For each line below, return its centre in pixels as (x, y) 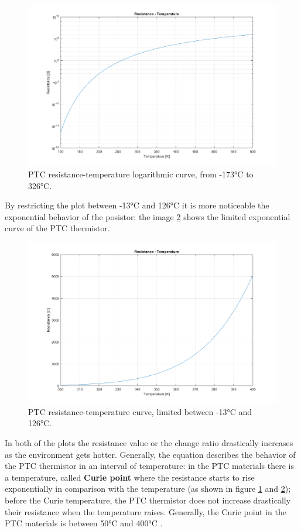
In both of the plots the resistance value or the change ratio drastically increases (149, 443)
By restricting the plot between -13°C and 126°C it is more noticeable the (137, 205)
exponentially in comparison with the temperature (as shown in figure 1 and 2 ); (148, 489)
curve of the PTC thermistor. (57, 228)
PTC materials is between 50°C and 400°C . (84, 523)
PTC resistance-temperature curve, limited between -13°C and (140, 411)
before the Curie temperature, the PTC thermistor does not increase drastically (148, 500)
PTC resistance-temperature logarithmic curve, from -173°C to (141, 174)
